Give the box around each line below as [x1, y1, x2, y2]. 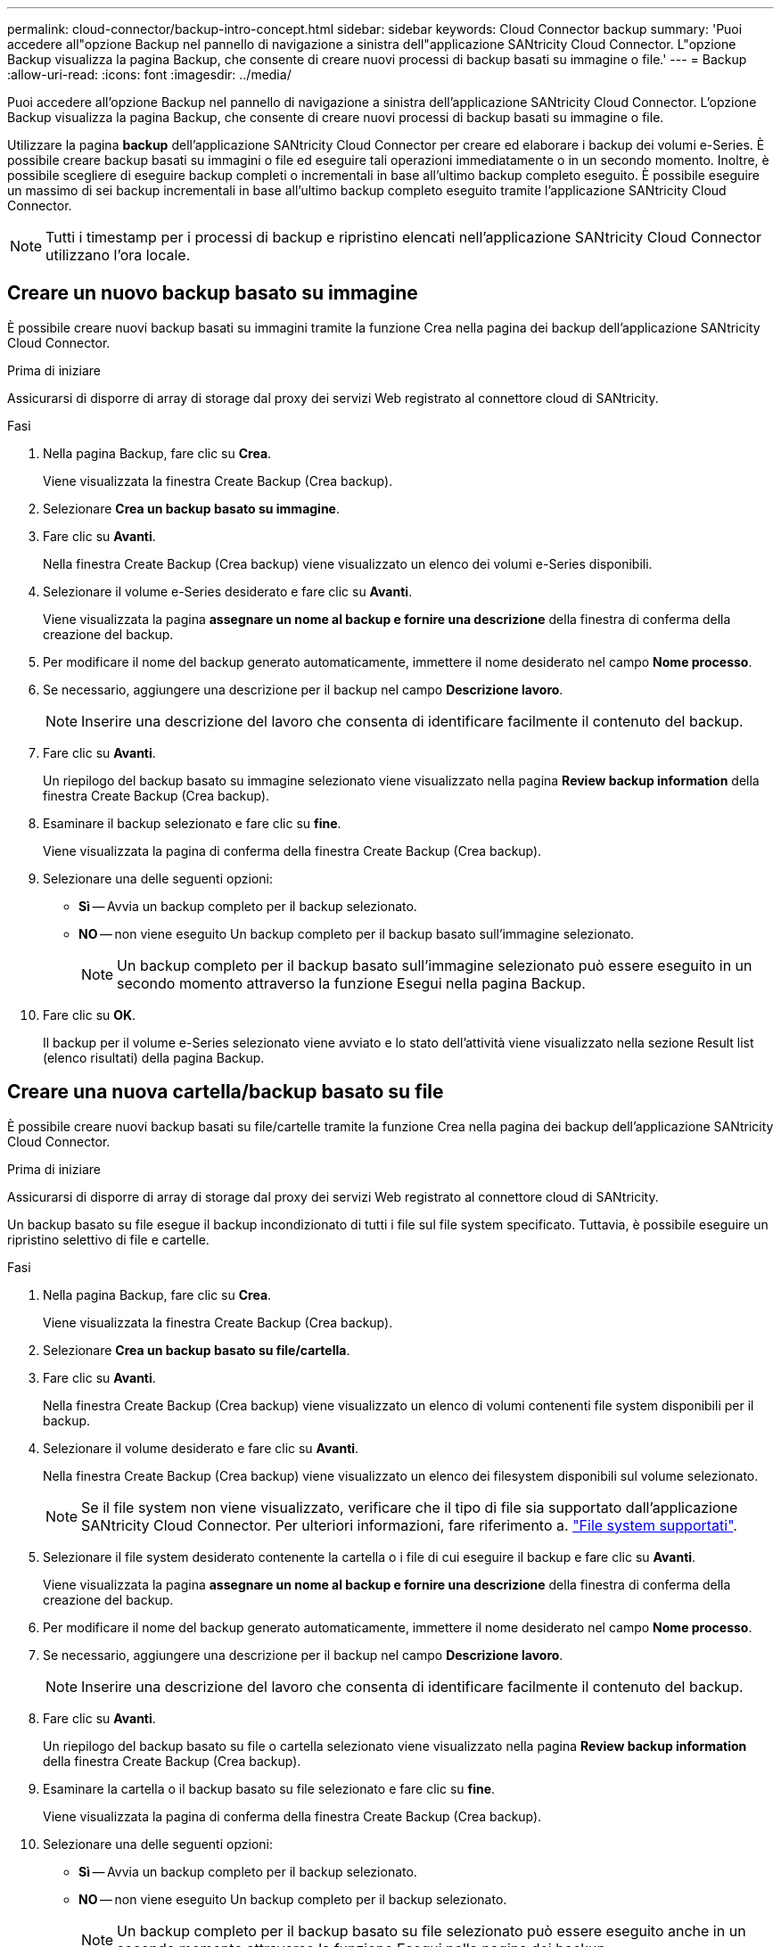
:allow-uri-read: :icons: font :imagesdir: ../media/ [7, 67, 292, 82]
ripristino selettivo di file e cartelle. [7, 1231, 210, 1247]
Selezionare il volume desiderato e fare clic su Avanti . [43, 1440, 359, 1456]
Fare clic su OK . [43, 1006, 136, 1023]
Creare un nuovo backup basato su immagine [7, 282, 418, 305]
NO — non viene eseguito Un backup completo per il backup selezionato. [78, 1891, 507, 1907]
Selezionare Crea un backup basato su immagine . [43, 500, 341, 516]
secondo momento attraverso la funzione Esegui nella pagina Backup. [117, 974, 586, 992]
